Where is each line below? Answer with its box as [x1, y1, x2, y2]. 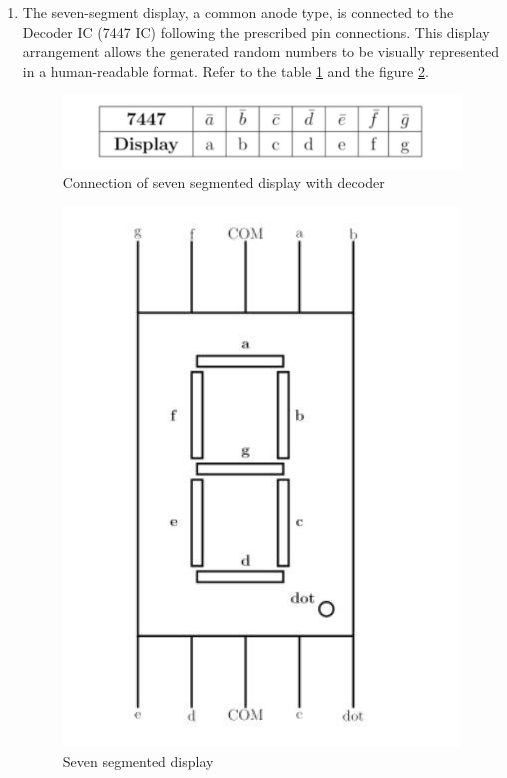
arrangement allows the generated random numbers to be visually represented [22, 41, 499, 62]
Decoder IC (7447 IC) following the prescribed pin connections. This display [22, 21, 490, 42]
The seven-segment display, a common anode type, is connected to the [22, 2, 454, 22]
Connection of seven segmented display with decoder [62, 172, 385, 193]
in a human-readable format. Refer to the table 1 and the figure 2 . [22, 60, 429, 81]
